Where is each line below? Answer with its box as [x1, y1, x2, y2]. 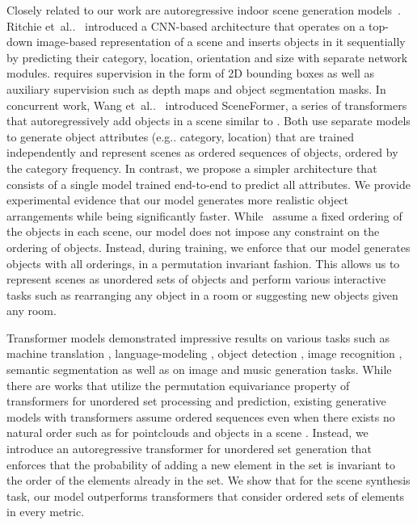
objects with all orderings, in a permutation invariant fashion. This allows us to [6, 254, 400, 271]
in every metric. [6, 503, 85, 520]
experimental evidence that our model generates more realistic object [6, 191, 349, 208]
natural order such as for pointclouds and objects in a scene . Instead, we [6, 424, 369, 441]
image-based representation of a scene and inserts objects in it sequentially [36, 33, 406, 50]
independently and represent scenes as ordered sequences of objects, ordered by [6, 144, 398, 161]
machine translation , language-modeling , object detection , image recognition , [6, 345, 402, 362]
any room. [6, 302, 57, 319]
